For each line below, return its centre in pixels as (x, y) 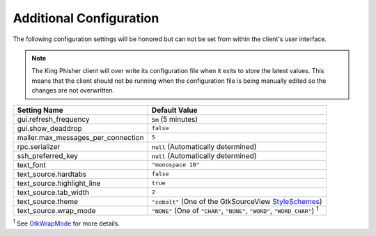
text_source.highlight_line (59, 183)
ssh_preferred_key (48, 155)
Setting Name (40, 110)
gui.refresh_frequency (53, 119)
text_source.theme (48, 201)
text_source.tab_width (53, 192)
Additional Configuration (86, 18)
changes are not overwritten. (73, 91)
